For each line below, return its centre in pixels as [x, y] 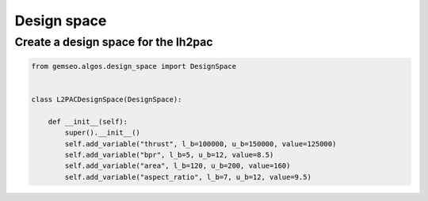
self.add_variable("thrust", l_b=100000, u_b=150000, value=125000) [201, 144]
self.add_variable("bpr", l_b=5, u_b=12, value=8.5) [169, 155]
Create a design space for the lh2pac [114, 42]
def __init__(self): [88, 121]
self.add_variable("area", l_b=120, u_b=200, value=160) [178, 166]
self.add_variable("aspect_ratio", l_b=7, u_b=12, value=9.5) [188, 177]
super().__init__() [102, 133]
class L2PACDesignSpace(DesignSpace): [107, 99]
